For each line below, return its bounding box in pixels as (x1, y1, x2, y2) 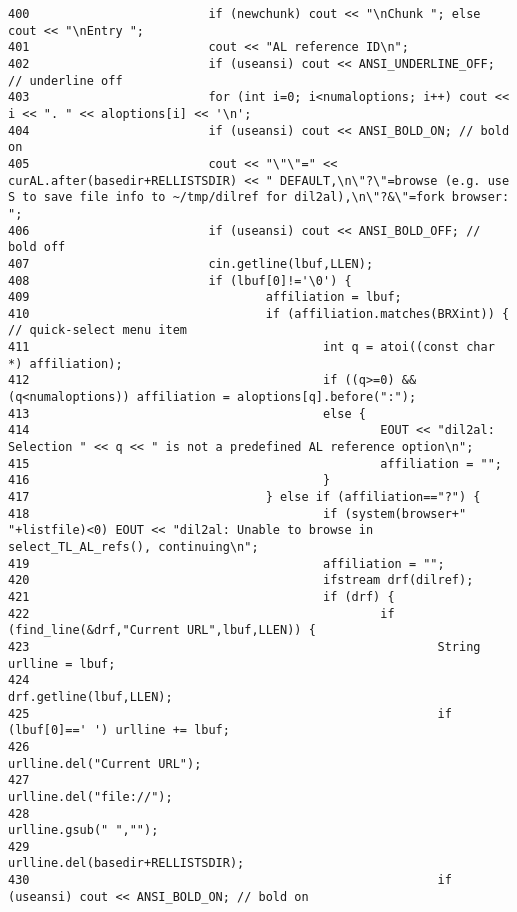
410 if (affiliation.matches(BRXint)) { (8, 306, 510, 321)
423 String (8, 639, 481, 654)
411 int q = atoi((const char (8, 340, 495, 355)
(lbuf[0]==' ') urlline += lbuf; (8, 723, 230, 738)
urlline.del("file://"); (8, 789, 173, 804)
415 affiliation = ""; (8, 456, 502, 471)
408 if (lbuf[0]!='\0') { (8, 273, 352, 288)
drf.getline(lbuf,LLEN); (8, 689, 173, 704)
